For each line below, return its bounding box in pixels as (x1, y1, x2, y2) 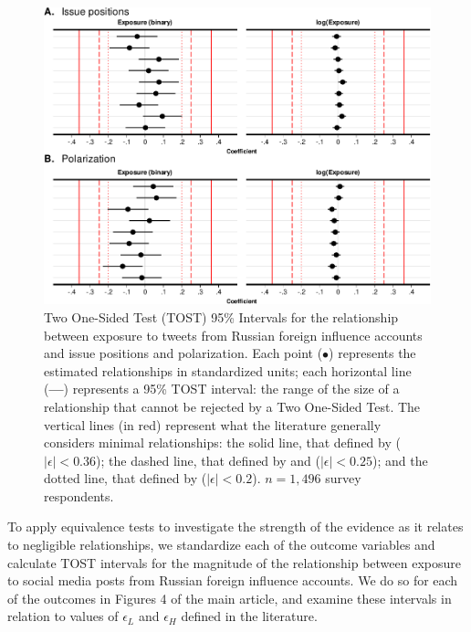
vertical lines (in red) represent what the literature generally (44, 415, 382, 434)
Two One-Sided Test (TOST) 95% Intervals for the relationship (44, 307, 399, 326)
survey (325, 469, 361, 488)
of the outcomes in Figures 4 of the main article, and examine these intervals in (7, 588, 452, 607)
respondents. (44, 486, 114, 505)
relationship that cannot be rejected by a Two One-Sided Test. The (44, 396, 421, 416)
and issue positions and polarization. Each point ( (44, 343, 323, 363)
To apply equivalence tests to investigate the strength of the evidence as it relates (7, 517, 464, 536)
